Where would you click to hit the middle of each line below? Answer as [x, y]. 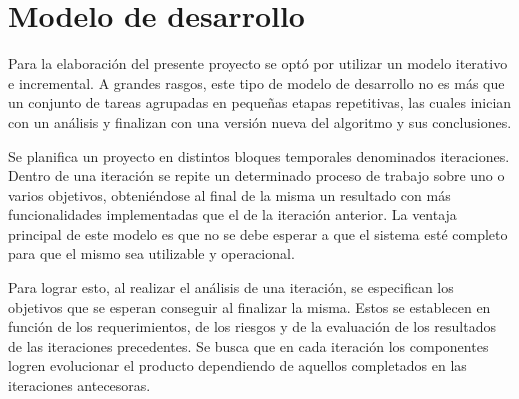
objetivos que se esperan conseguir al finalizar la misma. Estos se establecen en [249, 306]
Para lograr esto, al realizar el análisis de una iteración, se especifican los [231, 287]
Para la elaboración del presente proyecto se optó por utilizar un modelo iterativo [258, 63]
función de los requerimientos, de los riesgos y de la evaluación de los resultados [252, 326]
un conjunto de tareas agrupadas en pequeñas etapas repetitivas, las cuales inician [260, 102]
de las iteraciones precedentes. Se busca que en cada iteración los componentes [248, 345]
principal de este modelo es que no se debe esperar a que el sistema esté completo [258, 233]
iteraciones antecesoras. [79, 385]
